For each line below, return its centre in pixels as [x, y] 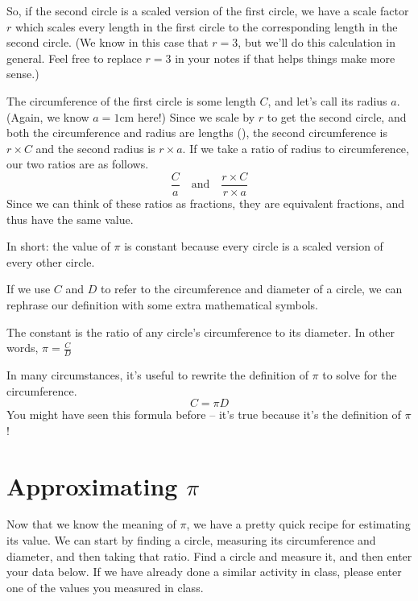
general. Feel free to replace [74, 58]
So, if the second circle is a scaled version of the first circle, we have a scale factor [208, 10]
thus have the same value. [70, 219]
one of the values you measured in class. [105, 587]
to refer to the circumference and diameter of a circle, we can [251, 289]
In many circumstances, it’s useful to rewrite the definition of [157, 374]
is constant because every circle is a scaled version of [254, 246]
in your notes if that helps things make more [285, 58]
